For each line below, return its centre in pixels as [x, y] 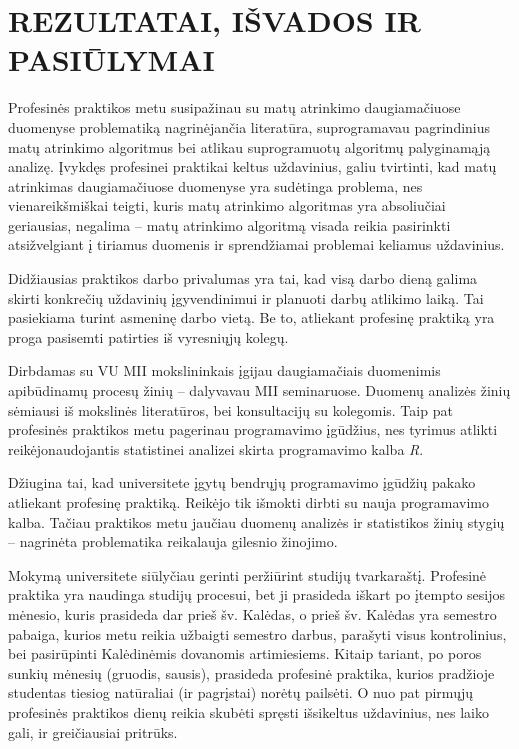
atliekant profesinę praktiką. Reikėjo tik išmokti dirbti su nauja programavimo [248, 502]
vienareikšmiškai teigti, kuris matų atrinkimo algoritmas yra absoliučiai [227, 205]
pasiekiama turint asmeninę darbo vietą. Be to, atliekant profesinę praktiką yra [251, 317]
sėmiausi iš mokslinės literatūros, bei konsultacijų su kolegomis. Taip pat [230, 409]
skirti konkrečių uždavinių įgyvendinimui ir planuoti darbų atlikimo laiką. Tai [246, 297]
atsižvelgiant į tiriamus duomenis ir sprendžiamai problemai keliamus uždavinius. [256, 244]
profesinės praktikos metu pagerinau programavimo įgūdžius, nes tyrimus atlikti [253, 429]
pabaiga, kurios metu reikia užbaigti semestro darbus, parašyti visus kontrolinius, [257, 633]
